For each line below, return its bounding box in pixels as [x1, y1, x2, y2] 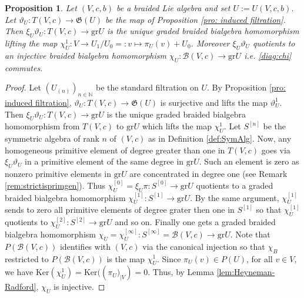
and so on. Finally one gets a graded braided [115, 216, 276, 228]
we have [5, 266, 34, 278]
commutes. [5, 61, 43, 73]
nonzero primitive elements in [5, 168, 111, 180]
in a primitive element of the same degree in [25, 155, 184, 168]
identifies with [59, 240, 111, 252]
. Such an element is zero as [199, 155, 299, 168]
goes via [261, 143, 290, 156]
